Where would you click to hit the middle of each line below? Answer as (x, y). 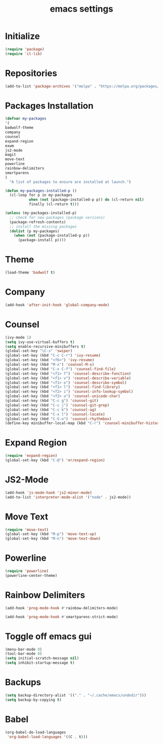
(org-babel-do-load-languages (36, 732)
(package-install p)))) (42, 240)
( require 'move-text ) (27, 530)
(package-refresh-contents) (38, 222)
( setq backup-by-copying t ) (33, 700)
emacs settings (81, 9)
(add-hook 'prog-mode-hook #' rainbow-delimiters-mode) (62, 608)
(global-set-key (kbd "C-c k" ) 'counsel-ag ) (51, 410)
